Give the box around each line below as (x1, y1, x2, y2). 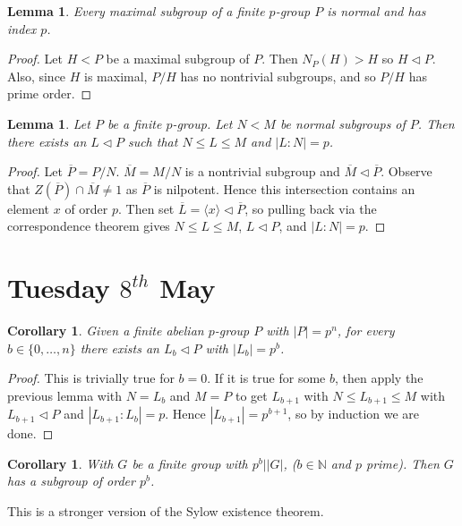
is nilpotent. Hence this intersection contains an (153, 179, 415, 198)
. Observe (381, 162, 432, 181)
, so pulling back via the (244, 199, 377, 217)
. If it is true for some (207, 369, 326, 387)
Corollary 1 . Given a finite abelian (7, 321, 204, 340)
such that (127, 131, 178, 150)
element (7, 199, 50, 217)
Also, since (7, 66, 66, 85)
